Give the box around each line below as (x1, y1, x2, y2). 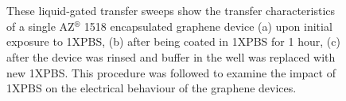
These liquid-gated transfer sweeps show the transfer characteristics (6, 2, 336, 19)
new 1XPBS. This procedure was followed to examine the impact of (6, 64, 336, 80)
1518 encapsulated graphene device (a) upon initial (84, 17, 332, 34)
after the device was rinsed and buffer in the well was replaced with (6, 48, 336, 65)
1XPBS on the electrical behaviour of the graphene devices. (6, 80, 297, 96)
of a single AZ (6, 17, 75, 34)
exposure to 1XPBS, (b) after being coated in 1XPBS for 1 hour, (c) (6, 33, 340, 50)
